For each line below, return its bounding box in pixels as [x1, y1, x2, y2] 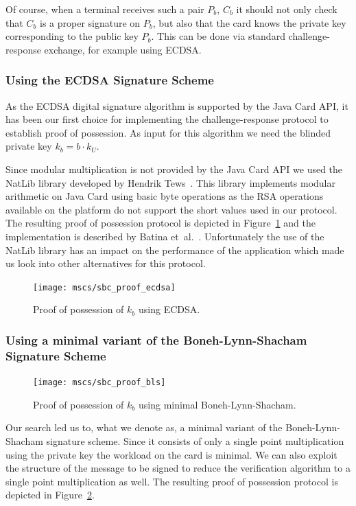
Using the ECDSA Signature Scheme [5, 71, 214, 89]
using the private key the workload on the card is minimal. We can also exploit [5, 447, 337, 461]
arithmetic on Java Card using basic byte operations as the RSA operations [5, 189, 324, 203]
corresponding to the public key [5, 29, 139, 43]
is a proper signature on [40, 15, 141, 30]
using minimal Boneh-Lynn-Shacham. [138, 397, 296, 411]
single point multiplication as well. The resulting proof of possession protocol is [5, 474, 338, 488]
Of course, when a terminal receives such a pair [5, 2, 204, 16]
